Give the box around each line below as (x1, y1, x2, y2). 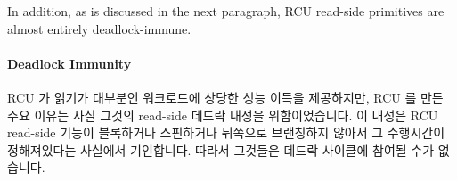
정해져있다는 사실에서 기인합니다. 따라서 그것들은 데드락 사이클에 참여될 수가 (7, 140, 435, 159)
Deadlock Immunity (7, 53, 132, 72)
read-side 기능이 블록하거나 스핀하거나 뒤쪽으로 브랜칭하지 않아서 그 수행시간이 (7, 123, 445, 142)
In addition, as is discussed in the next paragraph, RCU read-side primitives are (7, 2, 445, 20)
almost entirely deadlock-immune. (7, 19, 192, 37)
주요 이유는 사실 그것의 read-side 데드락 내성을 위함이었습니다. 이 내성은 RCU (7, 105, 438, 124)
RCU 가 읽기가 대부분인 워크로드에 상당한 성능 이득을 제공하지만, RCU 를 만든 (7, 87, 444, 106)
